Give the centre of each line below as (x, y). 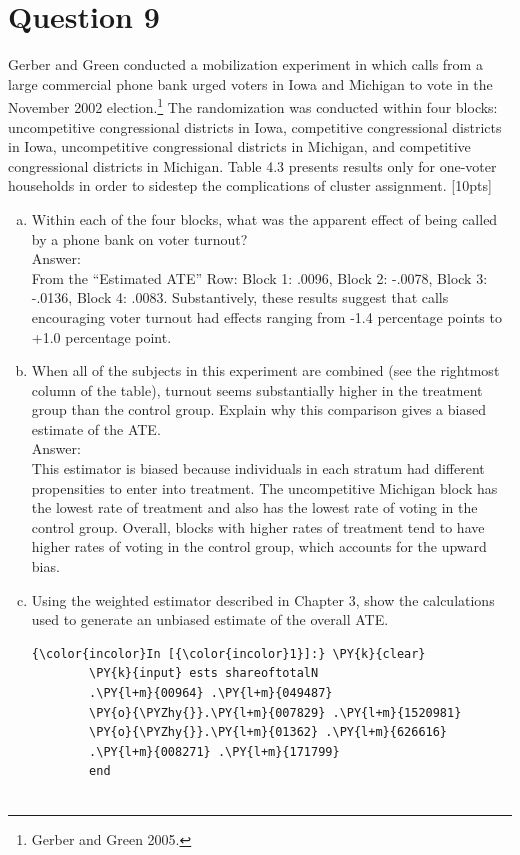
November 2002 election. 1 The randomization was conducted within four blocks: (253, 105)
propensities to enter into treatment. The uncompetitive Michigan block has (264, 487)
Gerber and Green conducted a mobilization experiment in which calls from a (245, 64)
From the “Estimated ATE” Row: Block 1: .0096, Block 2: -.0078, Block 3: (259, 277)
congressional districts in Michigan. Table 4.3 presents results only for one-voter (252, 165)
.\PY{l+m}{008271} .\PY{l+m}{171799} (214, 751)
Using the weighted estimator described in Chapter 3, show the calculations (263, 599)
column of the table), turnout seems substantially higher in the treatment (257, 389)
